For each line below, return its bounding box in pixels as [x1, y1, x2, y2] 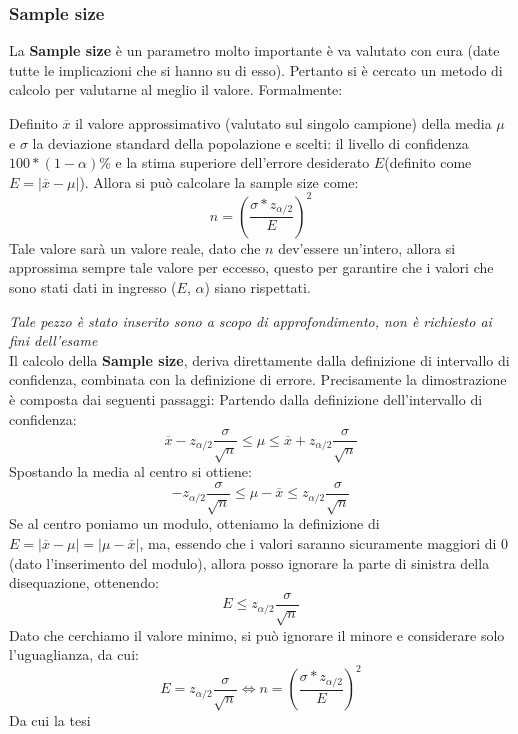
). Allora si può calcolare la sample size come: [79, 171, 359, 192]
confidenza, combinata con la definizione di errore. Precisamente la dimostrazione [9, 369, 507, 390]
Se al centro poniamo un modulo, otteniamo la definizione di [9, 513, 380, 534]
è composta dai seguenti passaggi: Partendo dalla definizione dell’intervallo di [9, 389, 483, 410]
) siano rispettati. [204, 277, 311, 298]
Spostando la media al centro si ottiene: [9, 461, 252, 482]
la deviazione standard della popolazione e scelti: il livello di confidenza [32, 132, 469, 153]
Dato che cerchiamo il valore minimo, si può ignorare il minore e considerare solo [9, 624, 505, 645]
